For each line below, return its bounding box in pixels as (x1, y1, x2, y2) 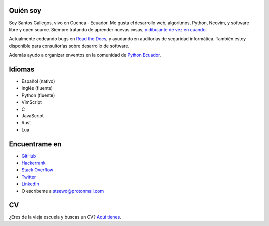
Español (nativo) (21, 78, 55, 84)
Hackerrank (21, 160, 46, 166)
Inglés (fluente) (21, 85, 53, 91)
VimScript (21, 99, 42, 105)
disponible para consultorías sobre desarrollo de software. (9, 43, 130, 49)
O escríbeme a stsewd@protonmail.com (21, 188, 104, 194)
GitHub (21, 153, 36, 159)
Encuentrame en (9, 140, 62, 148)
